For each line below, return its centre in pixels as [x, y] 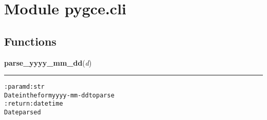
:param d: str [24, 87]
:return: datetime [34, 104]
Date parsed [23, 113]
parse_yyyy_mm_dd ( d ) [48, 62]
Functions [30, 41]
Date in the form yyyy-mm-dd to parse [59, 95]
